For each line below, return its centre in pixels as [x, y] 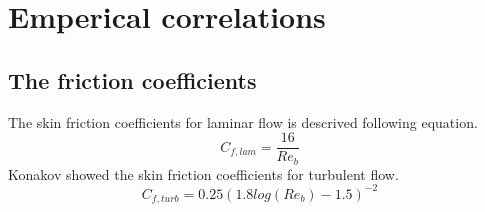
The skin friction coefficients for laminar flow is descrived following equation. [243, 121]
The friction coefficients [132, 79]
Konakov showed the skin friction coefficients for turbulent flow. [203, 173]
